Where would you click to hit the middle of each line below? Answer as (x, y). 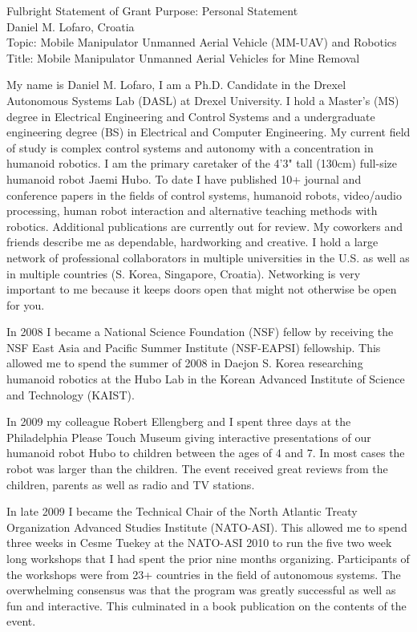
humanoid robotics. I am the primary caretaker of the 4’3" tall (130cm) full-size (202, 163)
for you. (26, 304)
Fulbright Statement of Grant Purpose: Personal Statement (152, 10)
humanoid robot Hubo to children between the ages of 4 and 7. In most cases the (206, 453)
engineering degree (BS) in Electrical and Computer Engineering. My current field (208, 132)
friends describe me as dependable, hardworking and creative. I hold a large (192, 242)
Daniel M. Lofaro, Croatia (71, 26)
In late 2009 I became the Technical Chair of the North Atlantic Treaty (182, 511)
